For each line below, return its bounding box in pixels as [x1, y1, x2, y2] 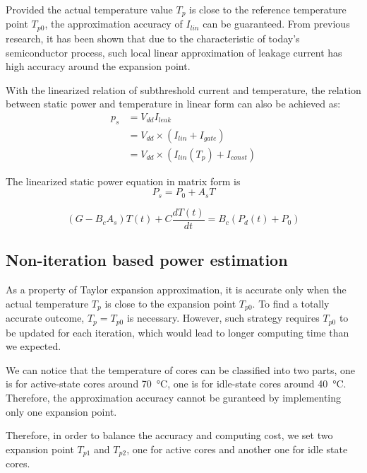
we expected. [6, 339, 61, 354]
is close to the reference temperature [189, 2, 347, 16]
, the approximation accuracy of [44, 16, 183, 31]
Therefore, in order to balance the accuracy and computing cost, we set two [6, 428, 333, 443]
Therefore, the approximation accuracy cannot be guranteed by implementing [6, 390, 342, 404]
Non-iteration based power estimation [6, 249, 288, 271]
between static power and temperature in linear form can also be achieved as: [6, 96, 341, 111]
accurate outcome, [6, 310, 85, 325]
